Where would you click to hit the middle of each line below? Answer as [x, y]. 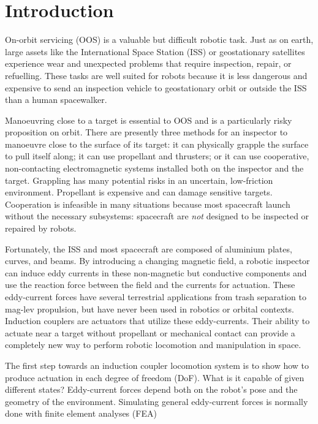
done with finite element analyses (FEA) [81, 413]
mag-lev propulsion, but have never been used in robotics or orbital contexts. [150, 309]
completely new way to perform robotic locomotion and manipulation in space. [153, 345]
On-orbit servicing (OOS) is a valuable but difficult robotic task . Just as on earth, [159, 40]
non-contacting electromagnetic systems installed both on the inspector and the [154, 168]
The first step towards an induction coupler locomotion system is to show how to [157, 365]
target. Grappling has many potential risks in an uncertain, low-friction [139, 180]
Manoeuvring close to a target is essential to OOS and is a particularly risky [149, 120]
